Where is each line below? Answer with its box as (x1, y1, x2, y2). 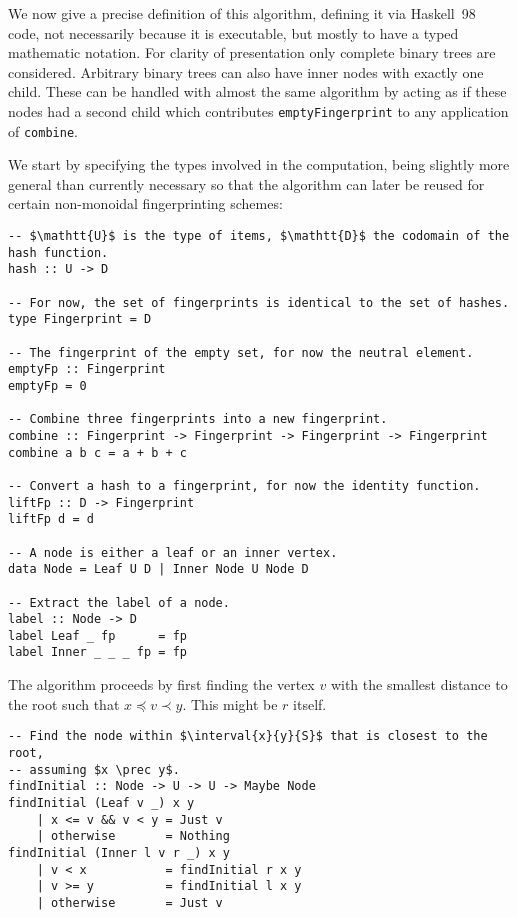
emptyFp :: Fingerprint (8, 362, 166, 377)
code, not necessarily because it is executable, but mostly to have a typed (8, 22, 459, 43)
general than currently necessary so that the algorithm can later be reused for (8, 173, 485, 194)
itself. (293, 693, 327, 714)
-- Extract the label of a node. (8, 595, 230, 610)
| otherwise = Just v (36, 895, 223, 910)
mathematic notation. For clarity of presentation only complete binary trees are (8, 42, 496, 63)
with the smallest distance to (330, 674, 508, 695)
